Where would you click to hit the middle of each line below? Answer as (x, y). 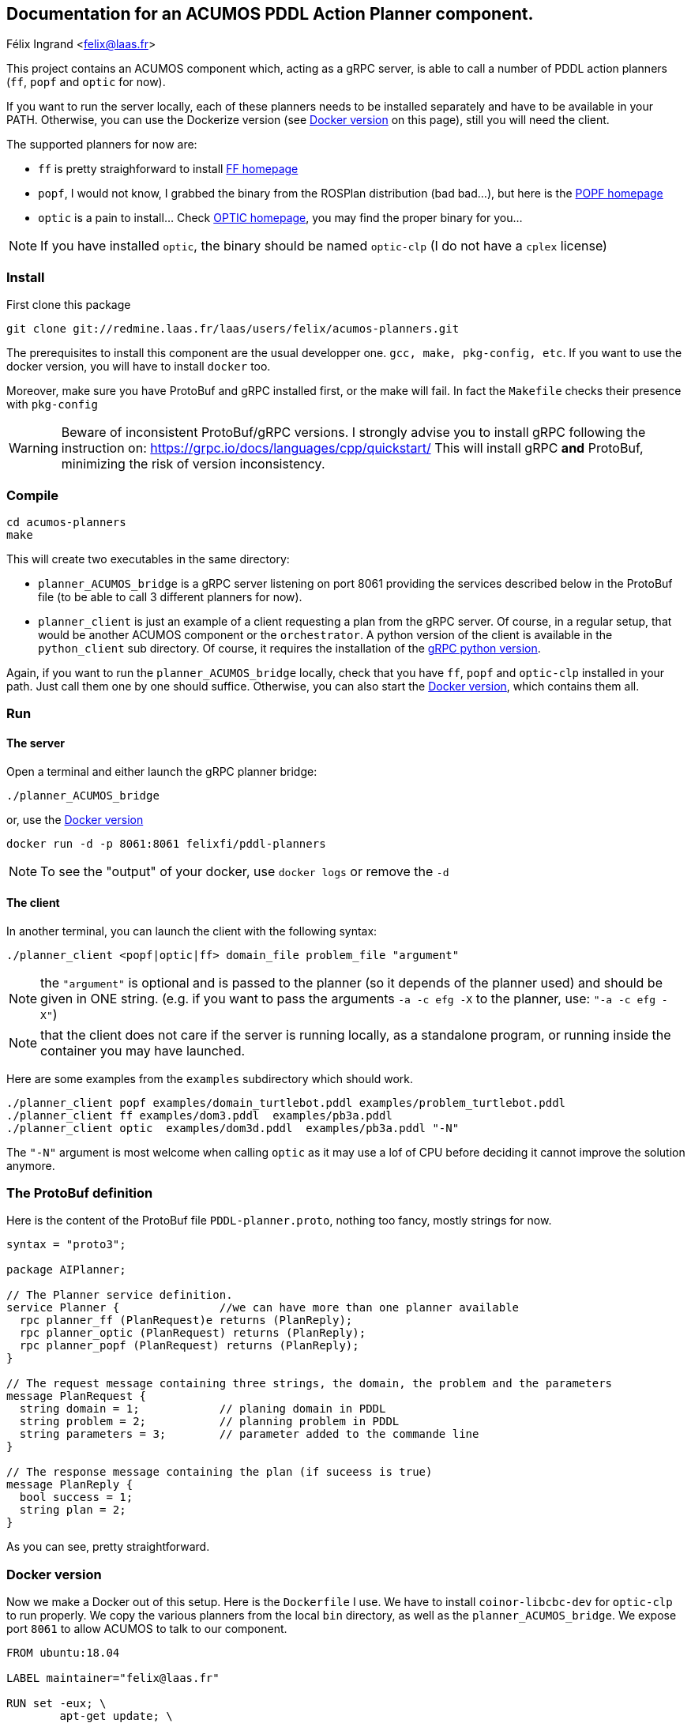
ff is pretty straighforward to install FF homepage (168, 169)
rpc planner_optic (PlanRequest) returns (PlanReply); (193, 1333)
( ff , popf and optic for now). (86, 82)
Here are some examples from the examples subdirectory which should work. (210, 1078)
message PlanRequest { (77, 1396)
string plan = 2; (73, 1510)
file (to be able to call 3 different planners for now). (170, 596)
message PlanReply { (70, 1485)
